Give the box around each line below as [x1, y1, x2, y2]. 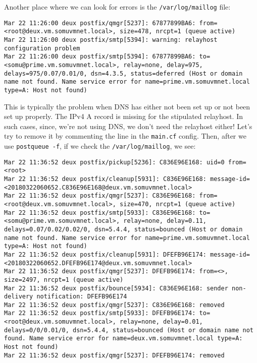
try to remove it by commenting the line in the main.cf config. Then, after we [4, 131, 246, 141]
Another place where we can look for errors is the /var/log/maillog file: [4, 2, 231, 12]
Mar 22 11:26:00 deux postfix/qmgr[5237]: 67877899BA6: [4, 19, 196, 27]
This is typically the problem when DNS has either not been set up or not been [4, 101, 250, 111]
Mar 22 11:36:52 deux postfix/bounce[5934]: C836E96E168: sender [4, 284, 228, 292]
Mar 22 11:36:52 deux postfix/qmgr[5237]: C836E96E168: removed [4, 301, 225, 309]
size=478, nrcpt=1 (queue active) [120, 28, 236, 35]
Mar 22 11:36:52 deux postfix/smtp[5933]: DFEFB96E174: [4, 310, 196, 317]
